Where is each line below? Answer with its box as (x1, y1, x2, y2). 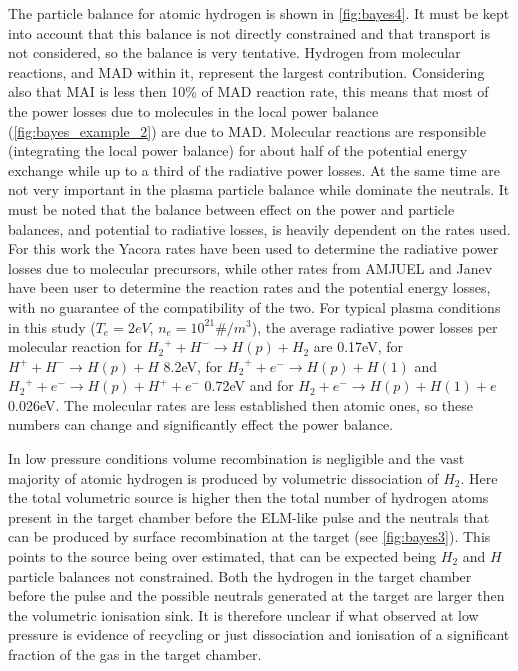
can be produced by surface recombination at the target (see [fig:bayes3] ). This (8, 526, 491, 547)
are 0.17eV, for (313, 336, 404, 357)
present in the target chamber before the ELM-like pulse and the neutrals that (8, 506, 490, 527)
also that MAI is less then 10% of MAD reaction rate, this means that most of (8, 81, 489, 102)
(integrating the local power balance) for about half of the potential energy (8, 140, 468, 161)
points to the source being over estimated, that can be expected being (8, 546, 437, 567)
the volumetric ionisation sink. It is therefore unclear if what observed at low (8, 604, 479, 625)
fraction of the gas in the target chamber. (8, 644, 262, 664)
